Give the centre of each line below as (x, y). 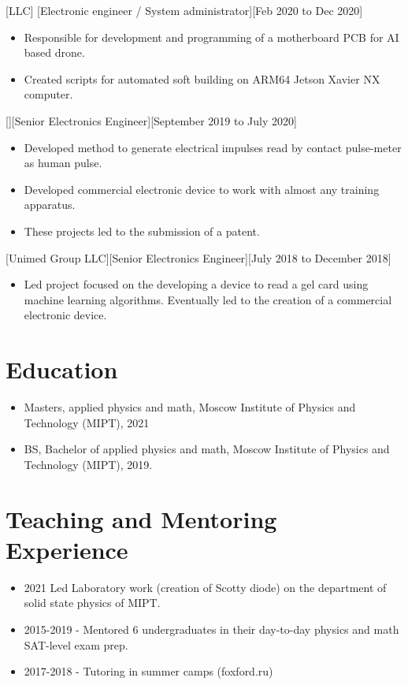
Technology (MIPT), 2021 (87, 422)
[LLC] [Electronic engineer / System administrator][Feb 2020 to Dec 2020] (184, 10)
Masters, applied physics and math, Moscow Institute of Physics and (190, 407)
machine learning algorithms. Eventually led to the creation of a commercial (208, 299)
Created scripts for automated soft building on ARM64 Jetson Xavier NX (202, 78)
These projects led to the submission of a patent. (142, 231)
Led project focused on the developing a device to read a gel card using (196, 284)
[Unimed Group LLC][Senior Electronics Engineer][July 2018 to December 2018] (198, 257)
